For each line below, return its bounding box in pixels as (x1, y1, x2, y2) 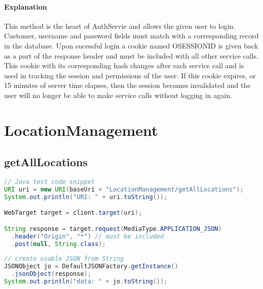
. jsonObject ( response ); (11, 270, 91, 278)
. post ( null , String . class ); (11, 240, 106, 248)
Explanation (4, 1, 47, 12)
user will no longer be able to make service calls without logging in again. (4, 89, 232, 100)
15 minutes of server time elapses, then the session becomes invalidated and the (4, 80, 251, 90)
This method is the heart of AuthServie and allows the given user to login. (4, 20, 236, 31)
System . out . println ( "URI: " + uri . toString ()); (4, 193, 168, 201)
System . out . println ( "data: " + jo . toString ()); (4, 278, 168, 285)
